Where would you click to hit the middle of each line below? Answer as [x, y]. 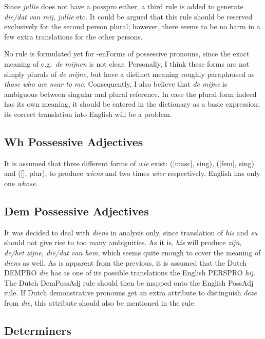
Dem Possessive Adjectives [77, 211]
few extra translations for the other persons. [73, 36]
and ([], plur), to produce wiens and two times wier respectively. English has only [132, 173]
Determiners [38, 330]
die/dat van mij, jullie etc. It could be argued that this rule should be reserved [128, 16]
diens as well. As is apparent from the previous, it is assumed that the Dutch [126, 262]
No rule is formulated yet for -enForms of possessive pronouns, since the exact [127, 54]
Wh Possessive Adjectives [74, 141]
